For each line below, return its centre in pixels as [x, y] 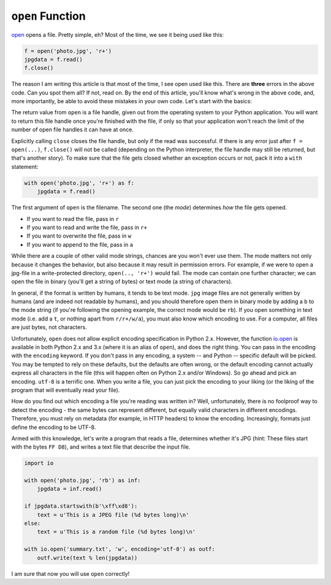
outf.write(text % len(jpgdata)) [87, 558]
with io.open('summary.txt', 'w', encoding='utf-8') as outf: [120, 549]
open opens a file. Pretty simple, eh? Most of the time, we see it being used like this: [117, 34]
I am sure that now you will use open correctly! [70, 573]
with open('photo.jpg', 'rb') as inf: [82, 481]
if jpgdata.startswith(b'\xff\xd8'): [81, 506]
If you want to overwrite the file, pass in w [79, 236]
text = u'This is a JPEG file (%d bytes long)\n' [113, 515]
